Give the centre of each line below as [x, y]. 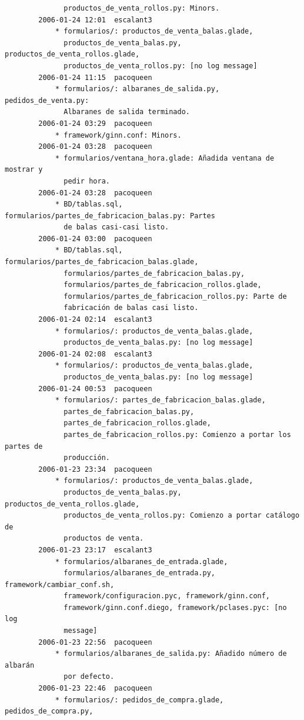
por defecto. [89, 677]
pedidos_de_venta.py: [47, 100]
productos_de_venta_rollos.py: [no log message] [161, 66]
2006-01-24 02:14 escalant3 [95, 320]
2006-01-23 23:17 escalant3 [95, 550]
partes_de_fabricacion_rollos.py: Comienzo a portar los [177, 434]
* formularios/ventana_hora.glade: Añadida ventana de [165, 158]
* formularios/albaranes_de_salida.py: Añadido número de [171, 654]
